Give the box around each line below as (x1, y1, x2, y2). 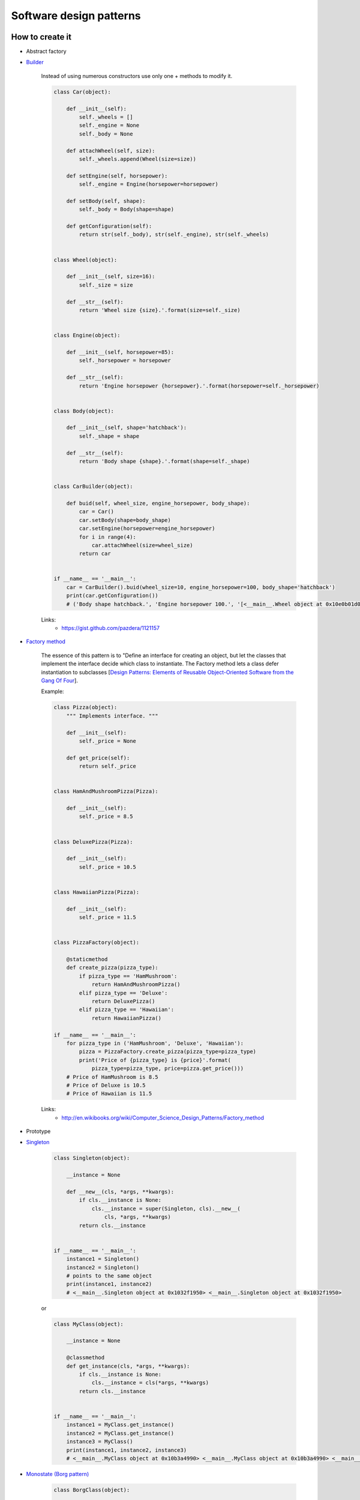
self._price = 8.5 (79, 813, 133, 820)
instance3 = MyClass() (66, 1438, 133, 1445)
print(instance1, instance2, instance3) (66, 1447, 187, 1453)
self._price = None (79, 737, 136, 744)
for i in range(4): (79, 533, 136, 540)
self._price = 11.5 (79, 914, 136, 921)
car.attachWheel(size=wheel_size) (91, 542, 193, 548)
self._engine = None (79, 122, 140, 129)
